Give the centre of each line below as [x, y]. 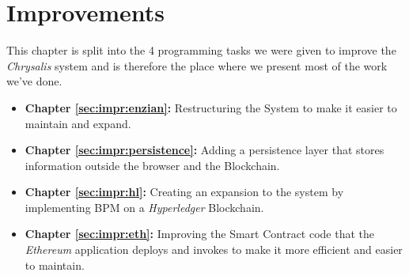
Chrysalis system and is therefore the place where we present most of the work [197, 65]
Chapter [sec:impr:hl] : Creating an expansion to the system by [184, 192]
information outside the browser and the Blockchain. [152, 165]
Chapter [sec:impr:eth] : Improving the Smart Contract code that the [200, 234]
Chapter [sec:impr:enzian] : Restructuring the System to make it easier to [211, 107]
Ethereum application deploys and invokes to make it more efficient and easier [214, 250]
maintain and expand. [78, 123]
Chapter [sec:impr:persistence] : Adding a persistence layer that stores [204, 150]
